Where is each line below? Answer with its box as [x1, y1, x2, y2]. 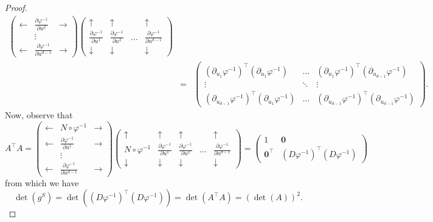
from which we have [5, 176, 79, 189]
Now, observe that [5, 109, 73, 121]
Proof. [5, 1, 27, 13]
